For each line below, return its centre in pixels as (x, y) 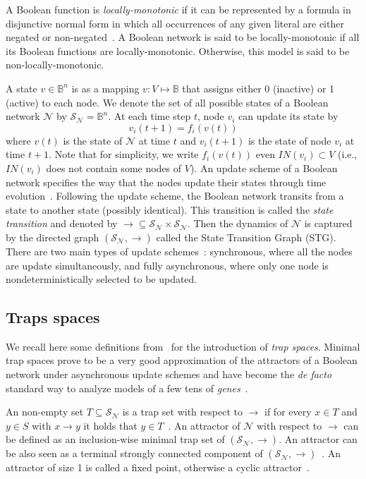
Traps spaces (53, 317)
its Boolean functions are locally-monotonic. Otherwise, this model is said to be (178, 50)
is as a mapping (105, 88)
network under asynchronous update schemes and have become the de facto (169, 374)
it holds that (110, 425)
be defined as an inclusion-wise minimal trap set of (115, 439)
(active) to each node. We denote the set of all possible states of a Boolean (167, 102)
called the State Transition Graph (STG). (246, 237)
